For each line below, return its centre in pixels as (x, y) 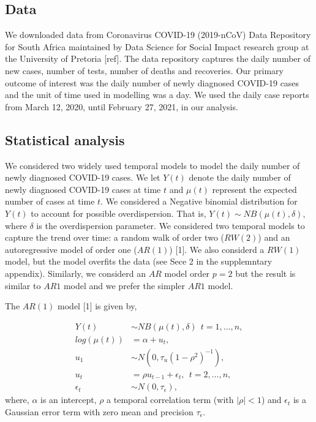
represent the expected (254, 189)
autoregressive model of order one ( (71, 249)
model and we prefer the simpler (124, 285)
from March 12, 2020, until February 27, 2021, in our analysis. (122, 106)
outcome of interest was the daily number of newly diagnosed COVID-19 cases (152, 82)
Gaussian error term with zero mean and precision (99, 411)
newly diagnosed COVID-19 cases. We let (83, 177)
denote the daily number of (240, 177)
